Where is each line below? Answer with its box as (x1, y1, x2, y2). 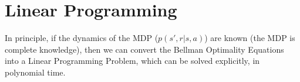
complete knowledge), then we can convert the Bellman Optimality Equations (5, 43, 284, 55)
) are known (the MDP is (204, 32, 295, 44)
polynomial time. (5, 66, 66, 78)
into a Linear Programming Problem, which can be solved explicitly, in (5, 54, 260, 67)
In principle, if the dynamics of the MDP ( (5, 32, 159, 44)
